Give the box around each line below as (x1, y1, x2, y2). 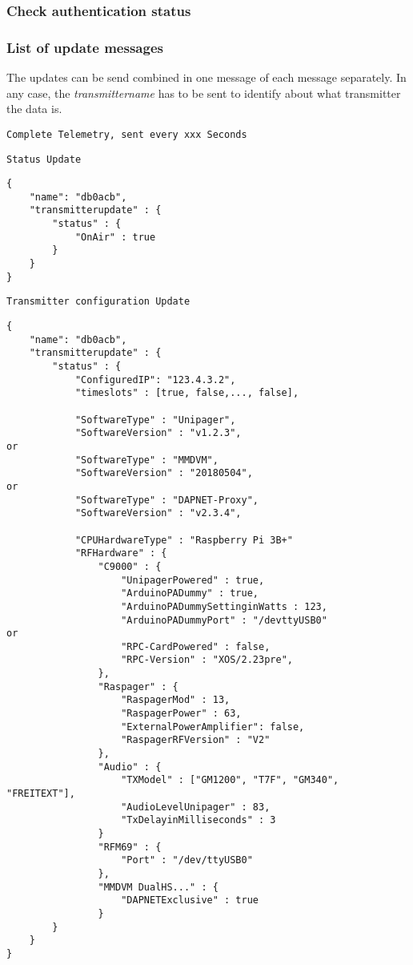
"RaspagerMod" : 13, (121, 694, 231, 706)
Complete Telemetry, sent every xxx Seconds (6, 128, 247, 140)
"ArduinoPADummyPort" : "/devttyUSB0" (121, 614, 327, 626)
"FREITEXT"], (6, 788, 75, 800)
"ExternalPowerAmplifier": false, (121, 721, 305, 733)
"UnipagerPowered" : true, (121, 574, 265, 586)
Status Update (6, 153, 82, 165)
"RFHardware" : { (74, 547, 167, 559)
